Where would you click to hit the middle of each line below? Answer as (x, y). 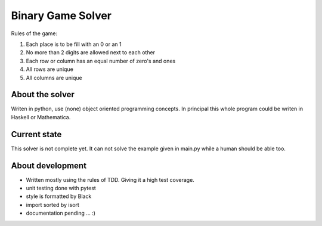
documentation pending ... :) (61, 213)
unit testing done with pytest (61, 188)
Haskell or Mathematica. (41, 117)
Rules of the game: (34, 33)
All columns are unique (54, 78)
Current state (36, 134)
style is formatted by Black (59, 196)
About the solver (43, 95)
